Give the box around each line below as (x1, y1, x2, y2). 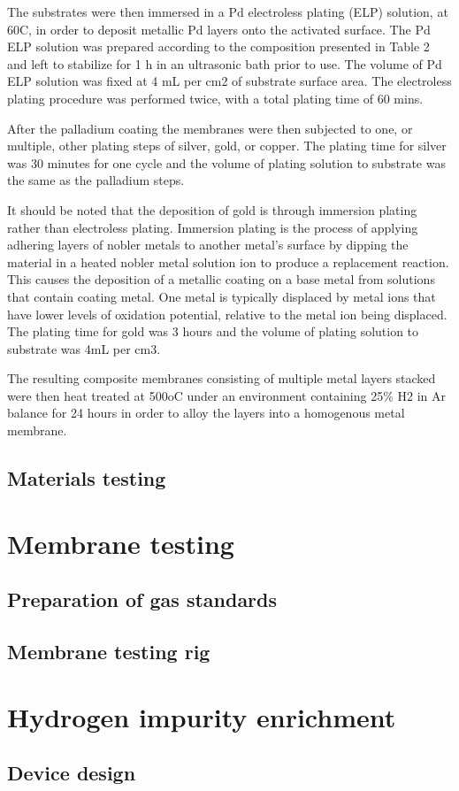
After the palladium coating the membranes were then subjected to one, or (7, 119, 413, 137)
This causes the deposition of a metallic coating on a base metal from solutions (7, 270, 435, 288)
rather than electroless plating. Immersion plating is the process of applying (7, 218, 418, 236)
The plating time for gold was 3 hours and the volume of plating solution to (7, 322, 419, 341)
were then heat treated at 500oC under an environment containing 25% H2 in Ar (7, 386, 447, 404)
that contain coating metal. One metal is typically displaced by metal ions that (7, 287, 436, 305)
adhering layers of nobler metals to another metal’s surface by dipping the (7, 235, 409, 254)
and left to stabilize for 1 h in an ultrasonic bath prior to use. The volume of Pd (7, 54, 442, 73)
